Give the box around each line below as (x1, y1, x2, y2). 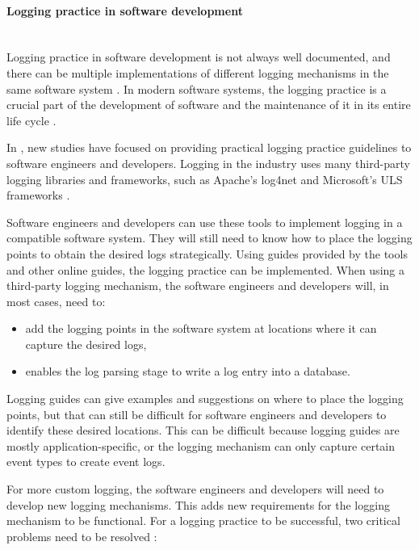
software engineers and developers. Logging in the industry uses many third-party (6, 154, 410, 171)
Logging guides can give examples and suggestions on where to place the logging (6, 390, 404, 407)
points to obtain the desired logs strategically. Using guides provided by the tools (6, 245, 408, 262)
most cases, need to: (6, 292, 106, 309)
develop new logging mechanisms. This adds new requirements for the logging (6, 496, 390, 513)
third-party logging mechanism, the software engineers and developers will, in (6, 277, 389, 294)
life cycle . (6, 111, 57, 128)
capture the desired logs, (25, 335, 147, 352)
